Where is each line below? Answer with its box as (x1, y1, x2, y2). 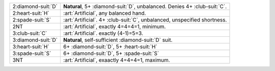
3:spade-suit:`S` (12, 50, 51, 57)
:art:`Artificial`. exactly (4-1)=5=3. (63, 30, 144, 37)
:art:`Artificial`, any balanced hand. (63, 10, 146, 16)
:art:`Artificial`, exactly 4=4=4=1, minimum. (63, 23, 166, 30)
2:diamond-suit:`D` (12, 3, 58, 10)
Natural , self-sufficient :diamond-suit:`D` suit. (63, 36, 173, 43)
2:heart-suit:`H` (12, 10, 49, 16)
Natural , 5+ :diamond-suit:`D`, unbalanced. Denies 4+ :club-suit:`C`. (63, 3, 227, 10)
